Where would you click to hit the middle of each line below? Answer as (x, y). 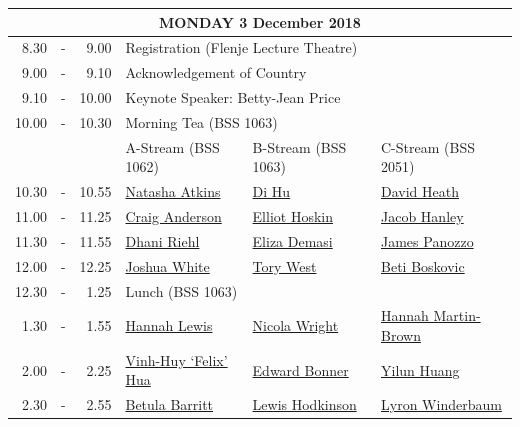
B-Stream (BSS (299, 146)
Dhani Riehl (162, 240)
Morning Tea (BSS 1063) (201, 121)
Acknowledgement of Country (216, 72)
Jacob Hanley (422, 216)
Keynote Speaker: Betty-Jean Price (233, 97)
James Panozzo (427, 240)
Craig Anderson (173, 216)
